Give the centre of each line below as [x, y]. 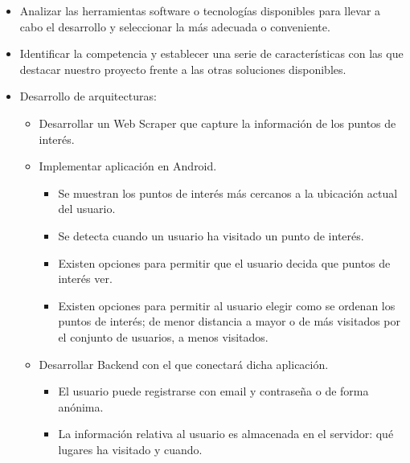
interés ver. [85, 279]
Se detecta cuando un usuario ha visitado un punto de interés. [211, 235]
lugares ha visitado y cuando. [130, 449]
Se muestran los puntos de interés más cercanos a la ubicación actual [228, 193]
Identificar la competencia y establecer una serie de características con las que [211, 53]
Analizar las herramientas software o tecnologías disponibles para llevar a [200, 10]
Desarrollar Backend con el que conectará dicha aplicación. [184, 364]
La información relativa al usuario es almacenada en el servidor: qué [226, 434]
